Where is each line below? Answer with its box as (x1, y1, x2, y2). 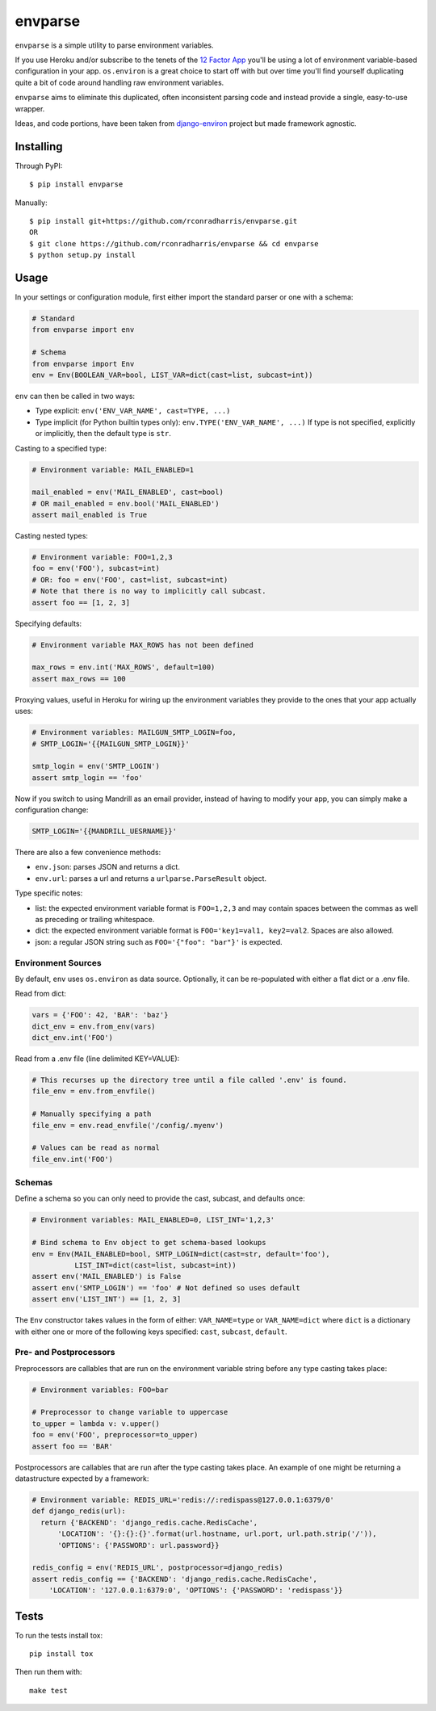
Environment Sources (15, 957, 103, 968)
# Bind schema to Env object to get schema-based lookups (31, 1238, 266, 1248)
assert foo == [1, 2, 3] (31, 598, 131, 607)
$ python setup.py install (29, 250, 136, 260)
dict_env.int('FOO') (31, 1034, 113, 1042)
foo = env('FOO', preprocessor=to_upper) (31, 1430, 199, 1440)
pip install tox (29, 1650, 94, 1659)
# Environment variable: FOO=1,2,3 (31, 553, 173, 562)
